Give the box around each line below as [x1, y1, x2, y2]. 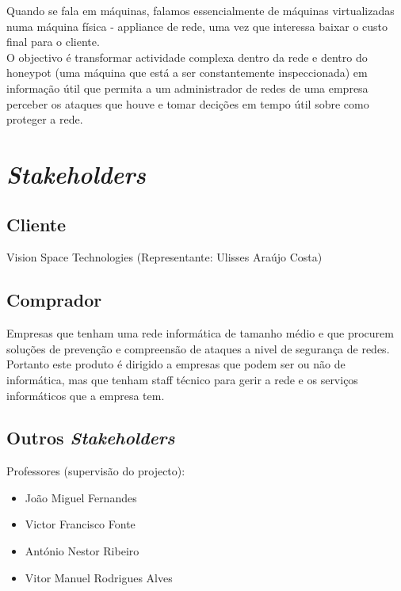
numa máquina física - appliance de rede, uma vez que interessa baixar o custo [6, 17, 388, 34]
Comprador [6, 288, 102, 312]
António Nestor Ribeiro [25, 543, 139, 559]
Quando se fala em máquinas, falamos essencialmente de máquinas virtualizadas [6, 2, 395, 18]
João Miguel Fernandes [25, 489, 137, 505]
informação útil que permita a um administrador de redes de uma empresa [6, 79, 369, 96]
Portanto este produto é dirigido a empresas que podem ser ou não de [6, 356, 346, 372]
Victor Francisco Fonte [25, 516, 136, 532]
